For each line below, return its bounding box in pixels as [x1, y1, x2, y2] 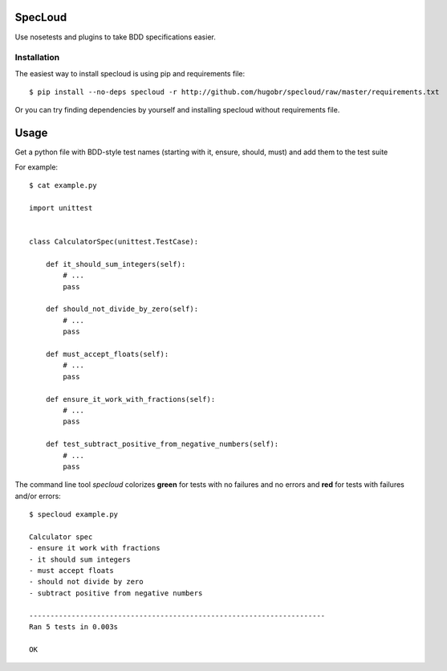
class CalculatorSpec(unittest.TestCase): [29, 237, 199, 247]
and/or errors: [14, 491, 62, 501]
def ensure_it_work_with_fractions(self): [45, 395, 216, 403]
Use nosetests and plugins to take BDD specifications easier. [14, 32, 216, 42]
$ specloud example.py [29, 510, 119, 519]
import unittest [29, 203, 93, 212]
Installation [14, 52, 60, 63]
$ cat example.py [29, 181, 97, 190]
